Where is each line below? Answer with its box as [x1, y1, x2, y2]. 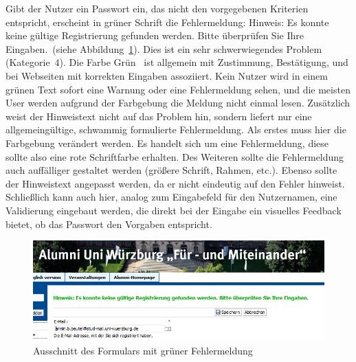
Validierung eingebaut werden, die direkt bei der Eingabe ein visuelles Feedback [5, 203, 342, 217]
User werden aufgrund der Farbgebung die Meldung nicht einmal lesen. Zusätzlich [5, 95, 351, 110]
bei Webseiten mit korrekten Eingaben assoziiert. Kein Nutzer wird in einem [5, 68, 328, 82]
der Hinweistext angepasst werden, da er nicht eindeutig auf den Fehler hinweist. [5, 176, 345, 190]
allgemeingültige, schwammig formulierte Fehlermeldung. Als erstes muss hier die [5, 122, 346, 137]
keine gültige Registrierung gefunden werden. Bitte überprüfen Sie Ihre [5, 28, 304, 43]
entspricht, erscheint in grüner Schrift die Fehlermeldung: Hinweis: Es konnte [5, 14, 329, 29]
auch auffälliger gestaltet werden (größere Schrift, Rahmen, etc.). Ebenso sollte [5, 163, 337, 177]
